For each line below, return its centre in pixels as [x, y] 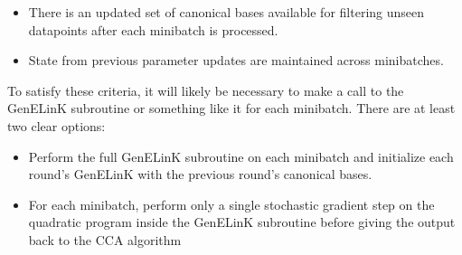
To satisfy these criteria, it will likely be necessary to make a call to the [206, 90]
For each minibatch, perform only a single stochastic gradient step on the [231, 204]
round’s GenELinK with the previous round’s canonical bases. [200, 174]
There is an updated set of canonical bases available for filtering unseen [226, 12]
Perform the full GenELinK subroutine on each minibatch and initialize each [241, 156]
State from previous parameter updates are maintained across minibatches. [236, 60]
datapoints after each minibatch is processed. [153, 29]
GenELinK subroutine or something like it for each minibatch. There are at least [231, 108]
